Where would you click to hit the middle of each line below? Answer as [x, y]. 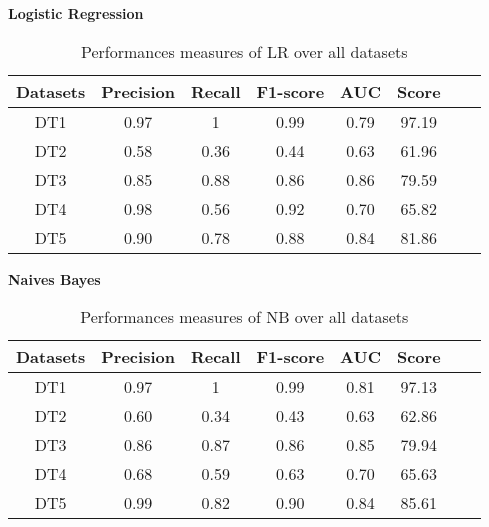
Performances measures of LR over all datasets [244, 51]
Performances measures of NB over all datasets [244, 317]
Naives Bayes [54, 278]
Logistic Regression [76, 13]
